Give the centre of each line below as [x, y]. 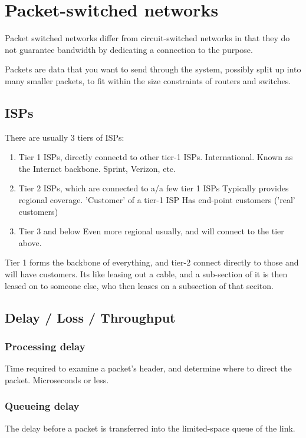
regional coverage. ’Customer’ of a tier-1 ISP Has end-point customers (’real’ [157, 200]
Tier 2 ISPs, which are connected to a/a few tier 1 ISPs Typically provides [154, 188]
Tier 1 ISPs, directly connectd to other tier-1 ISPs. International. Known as [156, 157]
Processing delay [45, 346]
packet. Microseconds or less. [57, 379]
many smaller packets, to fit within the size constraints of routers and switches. [148, 80]
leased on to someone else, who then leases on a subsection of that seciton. [139, 285]
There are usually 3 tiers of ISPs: [65, 137]
